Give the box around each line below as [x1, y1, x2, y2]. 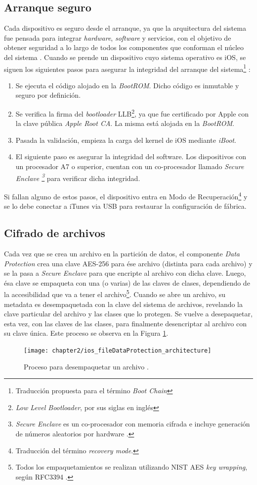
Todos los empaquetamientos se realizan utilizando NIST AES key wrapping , [15, 462, 248, 472]
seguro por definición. [15, 90, 81, 100]
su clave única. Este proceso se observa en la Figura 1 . [4, 328, 169, 338]
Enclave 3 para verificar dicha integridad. [15, 171, 140, 183]
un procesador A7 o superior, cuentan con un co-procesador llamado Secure [15, 161, 244, 172]
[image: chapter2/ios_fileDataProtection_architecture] [24, 347, 212, 354]
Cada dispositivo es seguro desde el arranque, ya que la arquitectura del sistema [4, 23, 246, 33]
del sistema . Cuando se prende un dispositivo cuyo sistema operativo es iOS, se [4, 52, 246, 62]
